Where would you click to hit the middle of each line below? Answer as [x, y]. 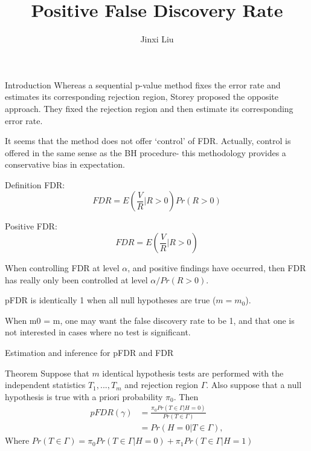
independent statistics [45, 385]
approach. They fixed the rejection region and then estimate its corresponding [149, 108]
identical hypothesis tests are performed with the [193, 373]
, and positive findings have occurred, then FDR [217, 268]
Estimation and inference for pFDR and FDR [89, 353]
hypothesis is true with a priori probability [84, 396]
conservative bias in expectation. [65, 164]
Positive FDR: [31, 226]
